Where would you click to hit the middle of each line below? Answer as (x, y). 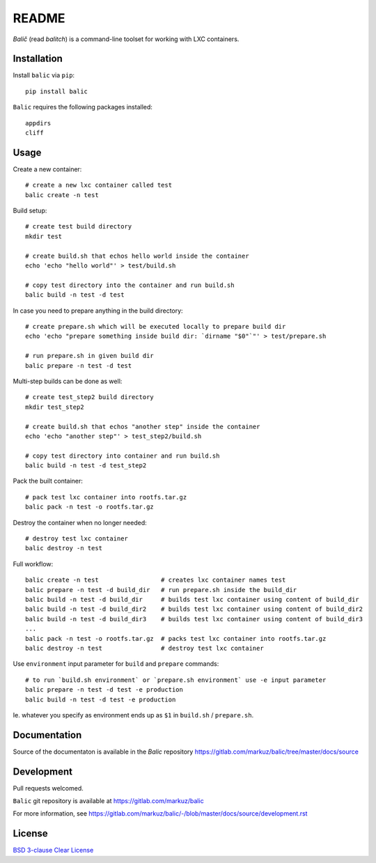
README (39, 18)
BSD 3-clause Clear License (53, 850)
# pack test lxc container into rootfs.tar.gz (106, 497)
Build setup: (30, 211)
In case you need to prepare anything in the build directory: (98, 311)
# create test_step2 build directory (90, 397)
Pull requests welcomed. (48, 788)
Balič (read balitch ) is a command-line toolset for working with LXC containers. (126, 39)
